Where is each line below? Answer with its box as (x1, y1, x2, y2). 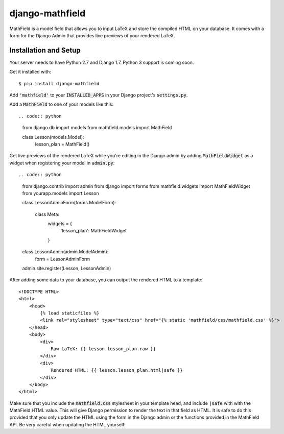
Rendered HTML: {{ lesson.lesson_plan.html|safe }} (51, 368, 183, 373)
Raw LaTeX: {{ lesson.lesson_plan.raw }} (51, 346, 156, 352)
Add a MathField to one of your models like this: (9, 101, 113, 107)
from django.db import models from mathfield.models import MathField (22, 125, 172, 131)
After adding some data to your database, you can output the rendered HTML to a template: (9, 277, 203, 283)
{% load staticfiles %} (40, 310, 100, 316)
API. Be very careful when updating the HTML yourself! (9, 421, 126, 427)
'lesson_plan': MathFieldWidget (60, 228, 127, 234)
